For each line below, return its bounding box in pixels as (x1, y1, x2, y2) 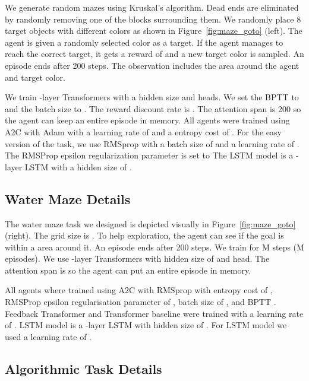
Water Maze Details (5, 189, 131, 208)
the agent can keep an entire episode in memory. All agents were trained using (5, 114, 290, 126)
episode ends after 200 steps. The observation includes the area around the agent (5, 59, 299, 71)
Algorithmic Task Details (5, 359, 162, 377)
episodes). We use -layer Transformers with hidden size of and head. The (5, 252, 270, 265)
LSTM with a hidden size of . (24, 160, 132, 173)
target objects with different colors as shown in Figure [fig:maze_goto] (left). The (5, 24, 302, 37)
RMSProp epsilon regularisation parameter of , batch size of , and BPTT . (5, 296, 276, 308)
